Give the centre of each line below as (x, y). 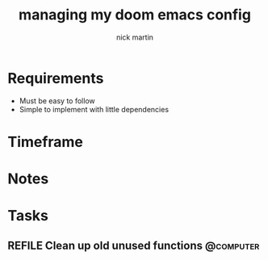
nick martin (135, 37)
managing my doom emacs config (135, 15)
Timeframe (46, 142)
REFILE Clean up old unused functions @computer (134, 245)
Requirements (56, 78)
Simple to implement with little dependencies (94, 109)
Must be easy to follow (57, 101)
